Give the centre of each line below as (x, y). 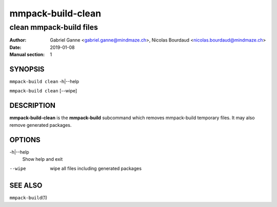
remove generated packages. (41, 125)
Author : (18, 40)
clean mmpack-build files (54, 27)
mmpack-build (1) (28, 198)
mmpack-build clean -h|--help (44, 82)
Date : (15, 47)
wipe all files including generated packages (96, 168)
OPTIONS (25, 139)
